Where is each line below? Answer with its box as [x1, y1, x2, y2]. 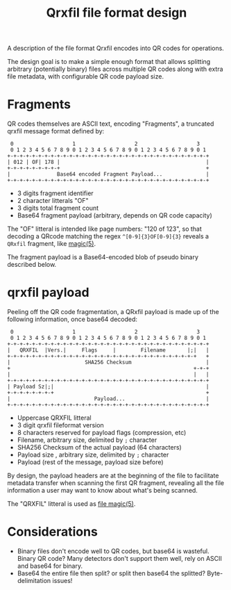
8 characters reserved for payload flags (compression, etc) [17, 429, 187, 437]
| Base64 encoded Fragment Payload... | [7, 171, 209, 178]
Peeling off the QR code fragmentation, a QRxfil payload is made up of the [7, 308, 220, 316]
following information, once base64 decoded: [7, 315, 137, 324]
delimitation [17, 577, 51, 584]
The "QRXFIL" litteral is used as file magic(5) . [7, 500, 136, 508]
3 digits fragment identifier [17, 189, 94, 197]
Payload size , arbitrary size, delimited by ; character [17, 450, 169, 459]
